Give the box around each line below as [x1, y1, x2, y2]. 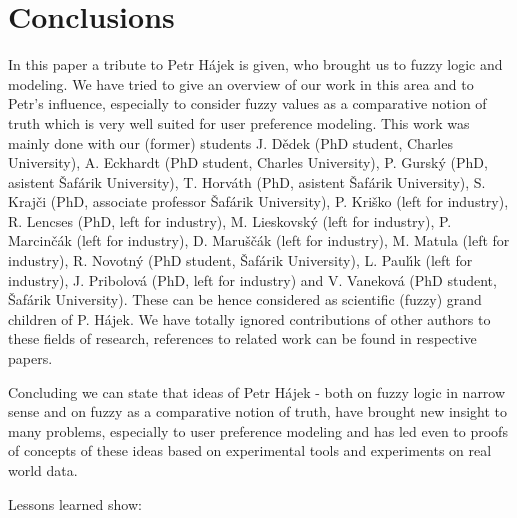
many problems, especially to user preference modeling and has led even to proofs [8, 420, 508, 441]
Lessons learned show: [8, 493, 142, 514]
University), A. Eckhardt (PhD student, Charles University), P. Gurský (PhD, [8, 152, 488, 173]
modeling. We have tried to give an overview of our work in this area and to [8, 73, 474, 94]
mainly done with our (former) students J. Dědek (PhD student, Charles [8, 132, 453, 153]
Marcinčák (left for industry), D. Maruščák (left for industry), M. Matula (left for [8, 230, 510, 251]
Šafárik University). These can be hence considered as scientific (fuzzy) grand [8, 289, 482, 310]
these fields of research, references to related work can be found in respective [8, 328, 477, 349]
